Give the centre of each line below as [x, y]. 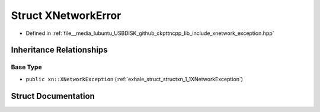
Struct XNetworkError [66, 15]
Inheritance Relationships [59, 50]
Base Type [26, 67]
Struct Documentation [53, 96]
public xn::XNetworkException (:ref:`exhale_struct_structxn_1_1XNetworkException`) [134, 79]
